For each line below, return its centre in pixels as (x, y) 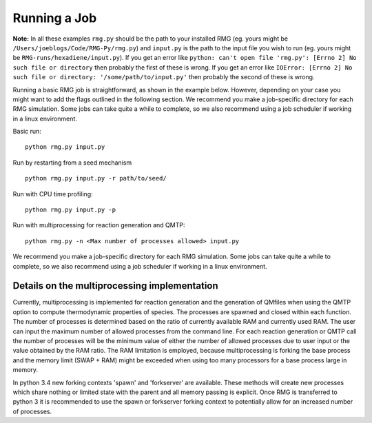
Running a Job (55, 18)
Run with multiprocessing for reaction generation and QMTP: (99, 225)
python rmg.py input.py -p (71, 210)
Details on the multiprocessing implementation (115, 286)
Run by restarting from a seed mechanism (72, 163)
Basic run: (27, 132)
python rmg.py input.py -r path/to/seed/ (96, 178)
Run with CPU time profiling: (53, 194)
